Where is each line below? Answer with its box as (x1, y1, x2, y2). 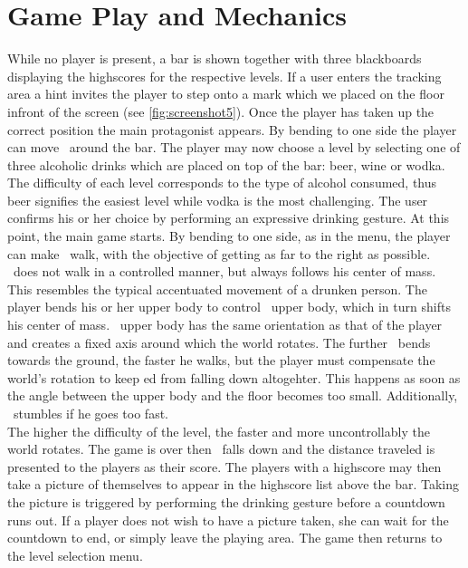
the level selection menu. (7, 545, 143, 564)
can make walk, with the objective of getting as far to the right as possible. (7, 244, 431, 263)
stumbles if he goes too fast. (13, 404, 169, 422)
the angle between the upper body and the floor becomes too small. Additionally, (7, 386, 458, 405)
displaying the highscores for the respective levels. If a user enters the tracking (7, 66, 442, 85)
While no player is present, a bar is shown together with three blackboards (7, 49, 422, 68)
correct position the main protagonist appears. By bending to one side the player (7, 120, 457, 139)
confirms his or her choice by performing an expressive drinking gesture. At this (7, 208, 450, 227)
